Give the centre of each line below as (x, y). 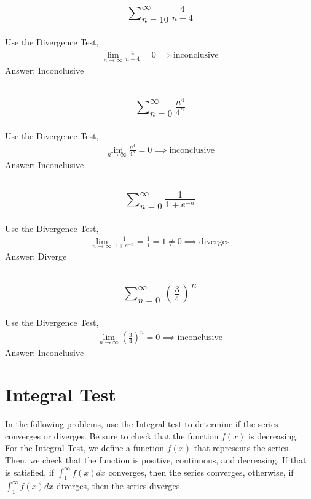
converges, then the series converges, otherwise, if (201, 472)
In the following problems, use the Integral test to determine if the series (142, 424)
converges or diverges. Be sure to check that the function (112, 435)
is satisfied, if (30, 472)
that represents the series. (242, 448)
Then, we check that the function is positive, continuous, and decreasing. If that (156, 460)
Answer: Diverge (36, 256)
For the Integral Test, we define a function (85, 448)
